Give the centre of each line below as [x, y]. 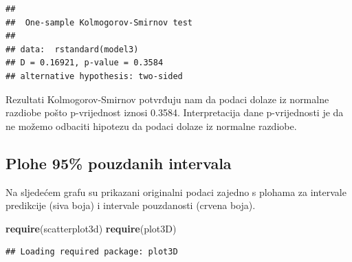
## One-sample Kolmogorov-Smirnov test [99, 22]
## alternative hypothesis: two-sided [94, 76]
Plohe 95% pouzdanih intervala [119, 163]
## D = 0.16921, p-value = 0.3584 [85, 63]
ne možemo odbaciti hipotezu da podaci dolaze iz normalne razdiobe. [151, 125]
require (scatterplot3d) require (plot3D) [91, 228]
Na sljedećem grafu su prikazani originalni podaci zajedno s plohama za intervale [176, 192]
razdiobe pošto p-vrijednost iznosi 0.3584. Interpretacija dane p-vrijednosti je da [175, 112]
